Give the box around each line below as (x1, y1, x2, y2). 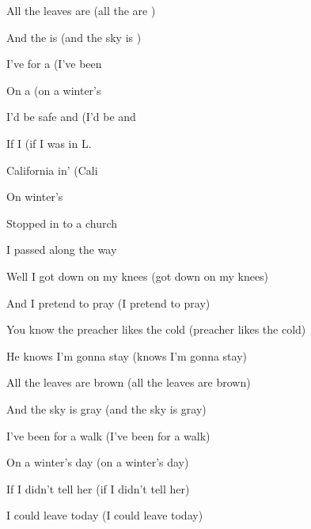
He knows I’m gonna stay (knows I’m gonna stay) (6, 347, 247, 364)
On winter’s (6, 188, 63, 205)
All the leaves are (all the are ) (6, 2, 156, 18)
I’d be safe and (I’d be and (6, 108, 136, 125)
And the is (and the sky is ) (6, 28, 142, 45)
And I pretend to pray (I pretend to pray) (6, 294, 210, 311)
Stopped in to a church (6, 214, 118, 231)
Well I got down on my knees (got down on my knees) (6, 267, 269, 284)
